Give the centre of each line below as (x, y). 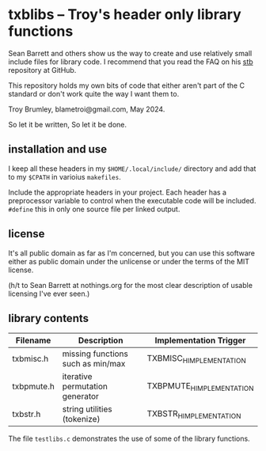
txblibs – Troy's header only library (125, 15)
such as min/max (94, 364)
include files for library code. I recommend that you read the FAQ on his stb (131, 62)
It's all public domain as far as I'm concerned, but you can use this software (132, 253)
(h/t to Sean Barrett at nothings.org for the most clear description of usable (131, 285)
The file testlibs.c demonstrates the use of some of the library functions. (129, 439)
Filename (33, 340)
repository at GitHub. (42, 70)
